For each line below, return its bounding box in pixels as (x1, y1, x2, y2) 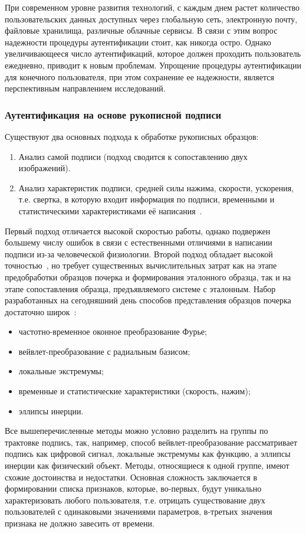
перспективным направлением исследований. (5, 82, 166, 94)
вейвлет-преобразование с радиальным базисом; (18, 345, 190, 357)
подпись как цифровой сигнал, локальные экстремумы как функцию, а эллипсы (5, 447, 291, 460)
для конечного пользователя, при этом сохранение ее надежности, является (5, 70, 274, 83)
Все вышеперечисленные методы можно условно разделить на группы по (5, 424, 268, 437)
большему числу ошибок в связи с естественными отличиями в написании (5, 236, 272, 248)
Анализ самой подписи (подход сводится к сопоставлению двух (18, 150, 248, 162)
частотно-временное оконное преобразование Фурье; (18, 325, 207, 338)
